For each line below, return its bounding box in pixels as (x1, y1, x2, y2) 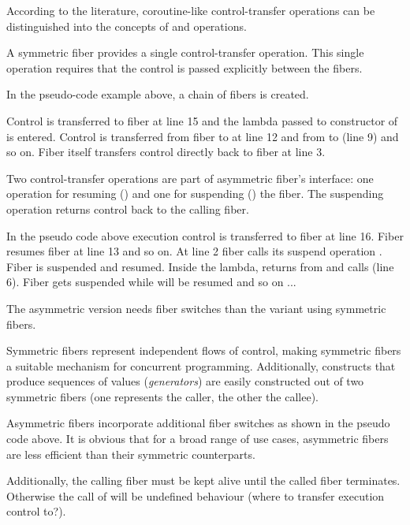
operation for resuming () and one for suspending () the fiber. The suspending (6, 185, 384, 202)
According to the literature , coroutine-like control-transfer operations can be (6, 2, 375, 18)
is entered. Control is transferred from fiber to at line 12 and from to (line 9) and (6, 128, 399, 144)
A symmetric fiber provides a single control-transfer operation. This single (6, 44, 364, 61)
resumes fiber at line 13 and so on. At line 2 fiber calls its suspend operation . (6, 243, 382, 259)
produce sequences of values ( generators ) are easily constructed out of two (6, 373, 364, 389)
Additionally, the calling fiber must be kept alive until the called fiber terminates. (6, 472, 401, 489)
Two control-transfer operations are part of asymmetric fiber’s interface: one (6, 169, 374, 186)
